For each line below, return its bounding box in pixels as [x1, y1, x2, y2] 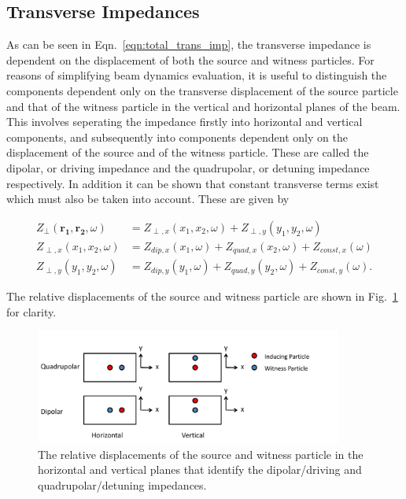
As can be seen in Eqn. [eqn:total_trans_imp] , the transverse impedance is [6, 36, 371, 53]
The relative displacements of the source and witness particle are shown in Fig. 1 [6, 288, 398, 305]
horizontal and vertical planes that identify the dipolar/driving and [38, 461, 362, 478]
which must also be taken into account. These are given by [6, 190, 290, 207]
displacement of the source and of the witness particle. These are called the [6, 144, 369, 161]
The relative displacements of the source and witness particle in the [38, 445, 364, 462]
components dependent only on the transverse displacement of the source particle [6, 82, 398, 98]
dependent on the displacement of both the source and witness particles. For [6, 51, 375, 68]
